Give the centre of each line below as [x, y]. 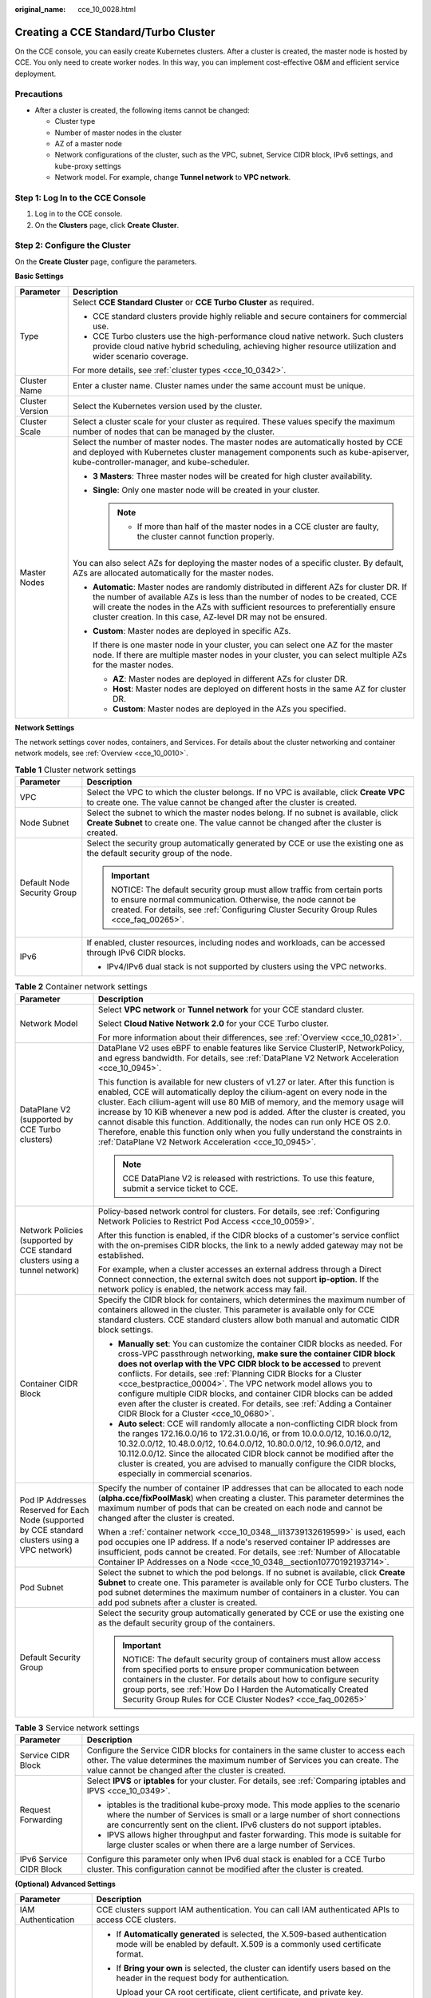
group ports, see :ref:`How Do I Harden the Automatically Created [245, 1689]
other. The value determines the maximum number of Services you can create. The [243, 1760]
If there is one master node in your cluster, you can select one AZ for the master [243, 645]
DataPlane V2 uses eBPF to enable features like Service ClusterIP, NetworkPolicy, [251, 1048]
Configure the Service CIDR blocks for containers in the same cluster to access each [246, 1750]
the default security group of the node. [160, 854]
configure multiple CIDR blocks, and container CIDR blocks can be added [255, 1393]
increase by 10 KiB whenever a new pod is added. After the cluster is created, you [252, 1112]
